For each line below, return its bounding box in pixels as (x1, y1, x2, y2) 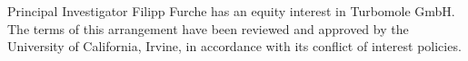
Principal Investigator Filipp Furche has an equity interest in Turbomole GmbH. (7, 2, 455, 20)
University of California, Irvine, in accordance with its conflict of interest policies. (7, 37, 462, 56)
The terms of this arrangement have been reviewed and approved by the (7, 19, 409, 38)
